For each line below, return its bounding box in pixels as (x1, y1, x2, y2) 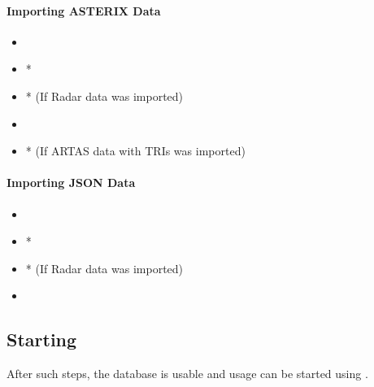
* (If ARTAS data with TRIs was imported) (25, 142, 246, 159)
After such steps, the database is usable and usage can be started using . (7, 365, 368, 382)
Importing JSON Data (7, 174, 136, 191)
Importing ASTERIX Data (7, 2, 161, 19)
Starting (7, 327, 77, 352)
